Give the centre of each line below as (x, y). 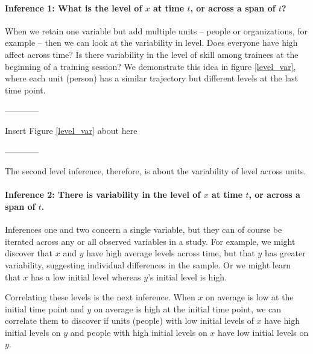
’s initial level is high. (187, 277)
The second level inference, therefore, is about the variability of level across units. (156, 171)
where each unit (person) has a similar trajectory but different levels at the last (152, 78)
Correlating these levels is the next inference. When (100, 297)
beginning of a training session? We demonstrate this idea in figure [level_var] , (150, 66)
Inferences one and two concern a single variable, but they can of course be (144, 229)
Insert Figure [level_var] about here (71, 130)
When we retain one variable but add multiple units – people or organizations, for (156, 30)
